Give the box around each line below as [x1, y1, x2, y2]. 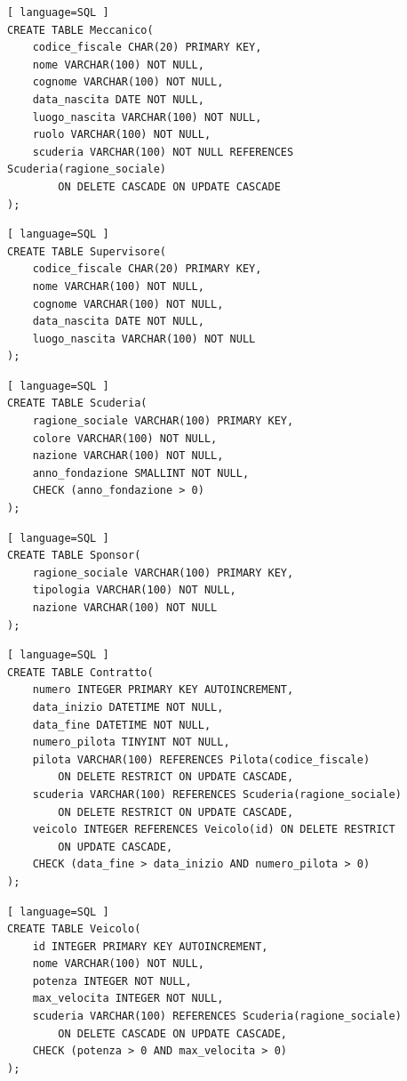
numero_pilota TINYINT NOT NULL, [32, 736, 230, 749]
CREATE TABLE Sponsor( [7, 549, 141, 562]
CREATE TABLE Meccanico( [7, 23, 154, 36]
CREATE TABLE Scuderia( [7, 397, 148, 410]
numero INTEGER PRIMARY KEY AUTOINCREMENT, [32, 683, 294, 697]
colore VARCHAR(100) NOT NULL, [32, 432, 218, 445]
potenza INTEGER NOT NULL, [32, 974, 192, 988]
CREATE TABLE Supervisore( [7, 245, 166, 258]
